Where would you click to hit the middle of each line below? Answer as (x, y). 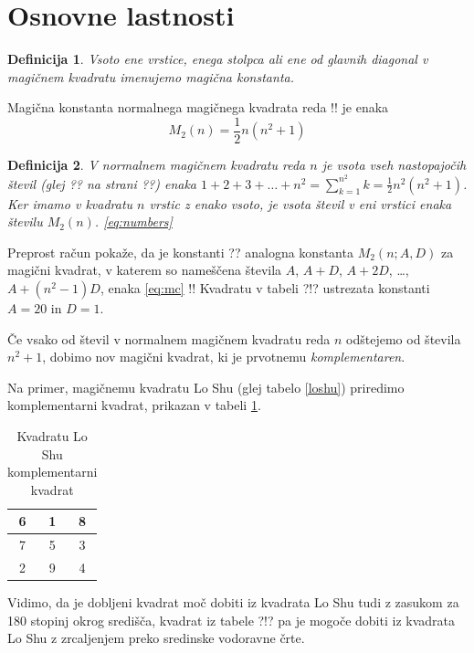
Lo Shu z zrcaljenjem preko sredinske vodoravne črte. (156, 638)
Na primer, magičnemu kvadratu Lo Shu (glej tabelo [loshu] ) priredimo (206, 387)
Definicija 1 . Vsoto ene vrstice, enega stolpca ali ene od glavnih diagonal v (218, 59)
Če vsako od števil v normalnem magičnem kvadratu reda (169, 338)
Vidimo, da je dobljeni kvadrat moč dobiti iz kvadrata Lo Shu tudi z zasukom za (233, 602)
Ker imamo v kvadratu (70, 203)
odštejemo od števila (404, 338)
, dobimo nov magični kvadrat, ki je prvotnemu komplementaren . (224, 357)
